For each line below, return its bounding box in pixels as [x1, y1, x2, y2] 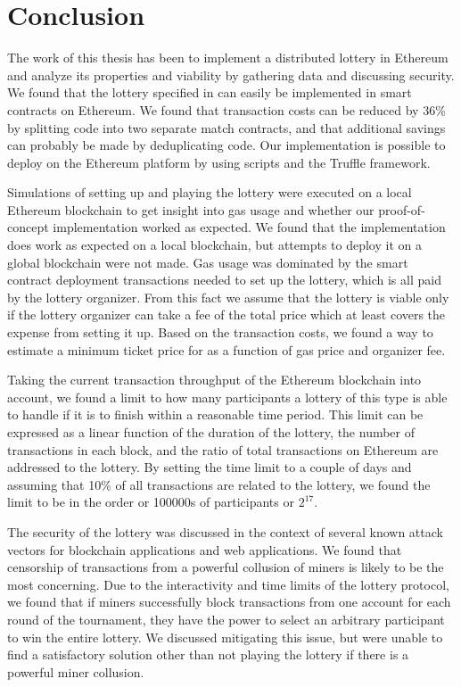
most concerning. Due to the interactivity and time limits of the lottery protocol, [7, 575, 449, 593]
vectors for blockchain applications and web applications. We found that [7, 540, 402, 559]
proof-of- [378, 200, 425, 219]
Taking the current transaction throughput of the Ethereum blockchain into [7, 370, 422, 389]
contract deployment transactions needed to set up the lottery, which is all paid [7, 270, 441, 289]
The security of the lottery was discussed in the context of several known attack [7, 522, 443, 541]
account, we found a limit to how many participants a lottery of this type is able [7, 387, 448, 406]
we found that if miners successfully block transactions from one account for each [7, 592, 451, 611]
